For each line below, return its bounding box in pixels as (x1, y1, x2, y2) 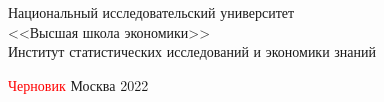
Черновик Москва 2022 (8, 74, 149, 95)
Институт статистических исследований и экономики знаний (8, 41, 377, 62)
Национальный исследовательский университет (8, 2, 295, 22)
